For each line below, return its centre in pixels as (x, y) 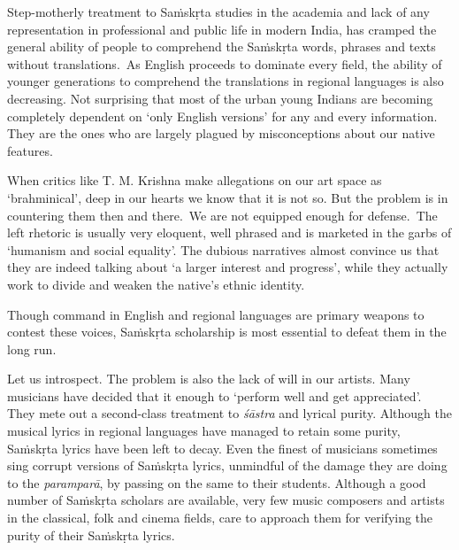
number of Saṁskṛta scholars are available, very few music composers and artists (226, 500)
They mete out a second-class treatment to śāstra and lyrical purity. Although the (230, 413)
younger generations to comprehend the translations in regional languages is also (226, 81)
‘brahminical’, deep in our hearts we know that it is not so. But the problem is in (228, 197)
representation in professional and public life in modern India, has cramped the (222, 29)
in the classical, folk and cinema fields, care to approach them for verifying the (220, 518)
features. (30, 150)
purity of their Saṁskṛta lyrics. (91, 535)
